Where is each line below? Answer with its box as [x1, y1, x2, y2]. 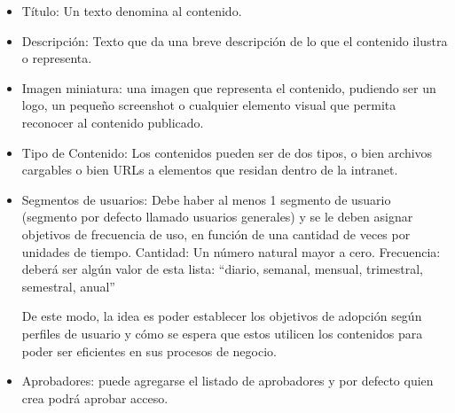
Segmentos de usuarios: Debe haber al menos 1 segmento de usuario [21, 190, 391, 208]
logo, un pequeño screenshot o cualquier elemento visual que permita [21, 96, 396, 114]
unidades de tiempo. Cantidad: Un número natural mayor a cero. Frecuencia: [21, 242, 441, 261]
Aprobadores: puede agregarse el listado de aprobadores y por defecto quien [21, 371, 434, 390]
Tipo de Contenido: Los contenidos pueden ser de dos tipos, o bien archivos [21, 143, 433, 161]
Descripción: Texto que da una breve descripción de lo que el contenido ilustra [21, 31, 448, 50]
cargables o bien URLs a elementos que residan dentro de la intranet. [21, 160, 398, 179]
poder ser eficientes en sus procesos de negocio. [21, 341, 277, 360]
